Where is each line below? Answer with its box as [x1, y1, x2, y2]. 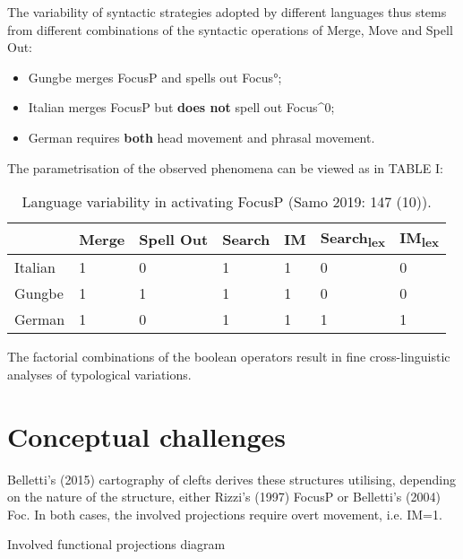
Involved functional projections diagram [7, 535, 226, 554]
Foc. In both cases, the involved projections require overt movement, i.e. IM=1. [7, 504, 442, 523]
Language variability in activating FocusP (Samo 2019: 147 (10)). [21, 191, 432, 213]
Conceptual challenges [7, 417, 286, 454]
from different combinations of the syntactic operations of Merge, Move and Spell [7, 20, 453, 39]
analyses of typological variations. [7, 364, 192, 383]
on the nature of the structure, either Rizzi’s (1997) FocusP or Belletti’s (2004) [7, 487, 441, 506]
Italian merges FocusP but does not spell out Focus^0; [28, 98, 335, 117]
